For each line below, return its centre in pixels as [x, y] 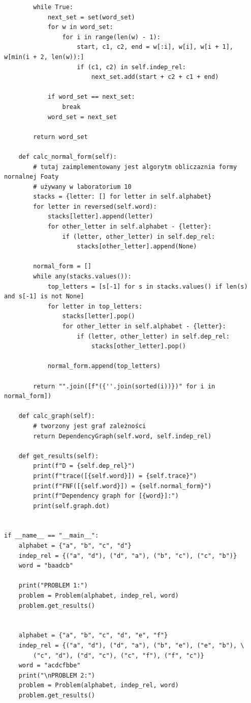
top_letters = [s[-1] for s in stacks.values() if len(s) [148, 286]
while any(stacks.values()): [82, 277]
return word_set [60, 137]
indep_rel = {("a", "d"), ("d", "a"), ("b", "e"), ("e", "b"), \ [131, 645]
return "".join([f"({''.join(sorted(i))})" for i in [124, 386]
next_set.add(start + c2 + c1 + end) [155, 77]
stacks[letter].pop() [99, 316]
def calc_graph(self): [57, 416]
